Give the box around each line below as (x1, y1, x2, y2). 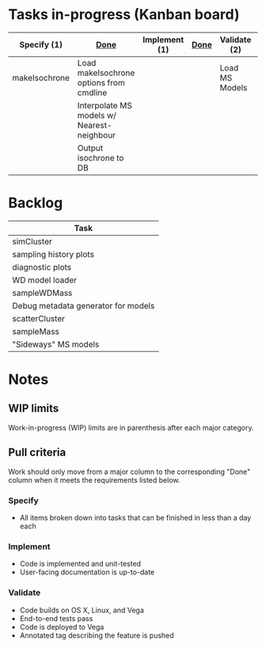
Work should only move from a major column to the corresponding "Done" (8, 467, 251, 476)
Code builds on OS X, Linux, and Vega (19, 605, 145, 615)
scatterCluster (12, 313, 66, 324)
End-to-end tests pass (19, 613, 93, 623)
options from (77, 77, 125, 88)
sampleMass (12, 326, 59, 337)
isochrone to (77, 152, 124, 163)
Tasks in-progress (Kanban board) (8, 6, 240, 24)
